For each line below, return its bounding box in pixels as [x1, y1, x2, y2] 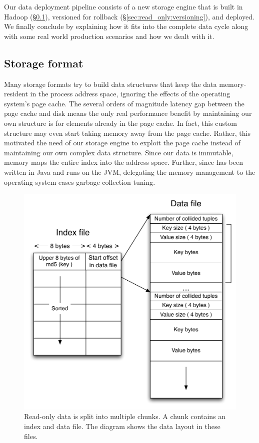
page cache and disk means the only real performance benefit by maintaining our [4, 108, 252, 118]
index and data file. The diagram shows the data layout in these [24, 421, 220, 431]
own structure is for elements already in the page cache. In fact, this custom [4, 117, 237, 128]
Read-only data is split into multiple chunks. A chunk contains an [24, 411, 226, 422]
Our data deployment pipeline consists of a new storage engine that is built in [4, 1, 243, 11]
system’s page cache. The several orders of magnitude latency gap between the [4, 98, 244, 108]
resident [4, 88, 28, 99]
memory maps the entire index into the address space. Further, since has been [4, 157, 243, 167]
